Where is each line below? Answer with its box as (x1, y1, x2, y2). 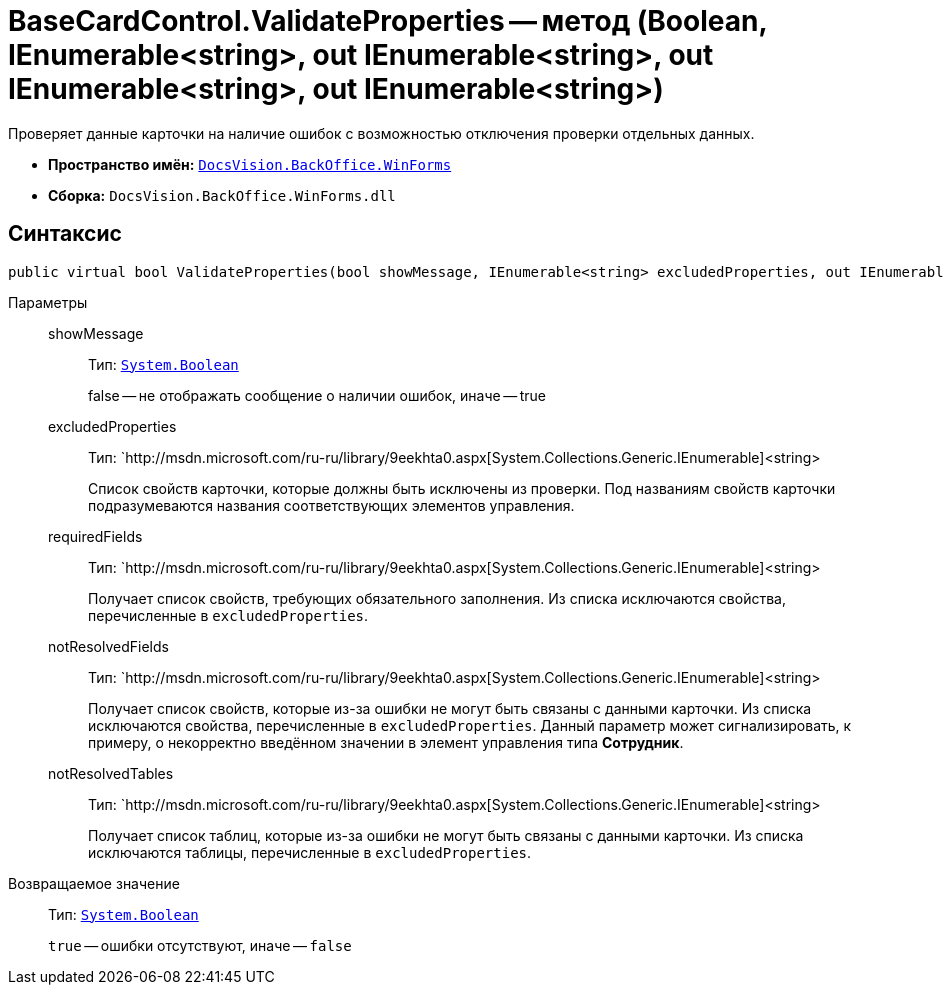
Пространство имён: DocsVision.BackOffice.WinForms (48, 155, 452, 173)
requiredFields (48, 527, 143, 545)
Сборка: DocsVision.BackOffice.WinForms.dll (48, 186, 396, 204)
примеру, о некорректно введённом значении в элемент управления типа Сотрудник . (88, 733, 684, 751)
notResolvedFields (48, 637, 169, 655)
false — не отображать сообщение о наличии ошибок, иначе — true (88, 386, 547, 404)
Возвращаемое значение (8, 874, 180, 892)
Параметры (8, 293, 88, 311)
